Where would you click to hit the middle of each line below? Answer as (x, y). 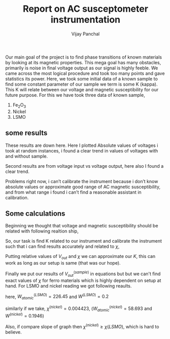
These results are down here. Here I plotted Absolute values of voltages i (82, 145)
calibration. (17, 197)
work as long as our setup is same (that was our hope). (63, 263)
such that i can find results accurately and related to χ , (62, 246)
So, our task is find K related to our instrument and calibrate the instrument (83, 241)
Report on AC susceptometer (86, 9)
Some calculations (35, 213)
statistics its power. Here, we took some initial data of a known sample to (81, 79)
